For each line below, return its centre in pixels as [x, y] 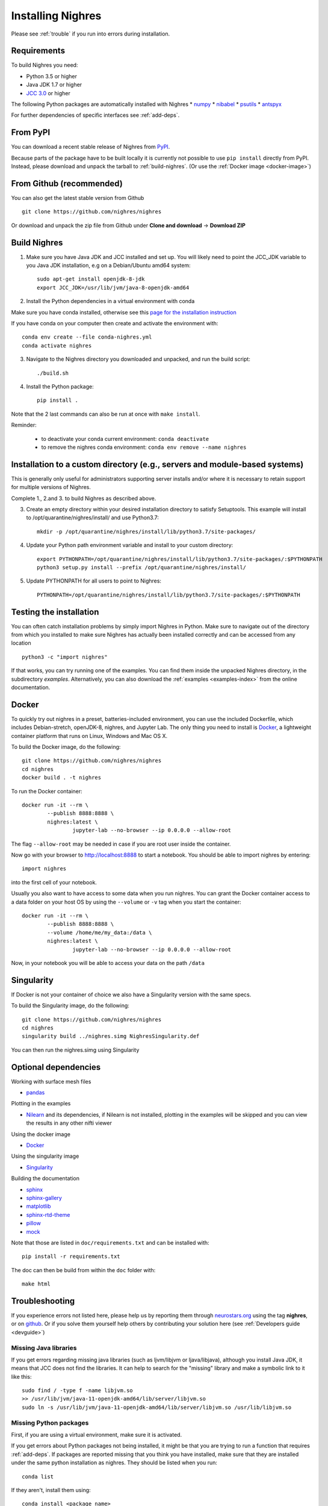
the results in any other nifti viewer [69, 1123]
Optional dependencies [56, 1067]
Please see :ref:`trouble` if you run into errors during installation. [91, 34]
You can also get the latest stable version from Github [78, 198]
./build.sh [53, 373]
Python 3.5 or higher [52, 76]
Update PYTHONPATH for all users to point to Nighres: [94, 581]
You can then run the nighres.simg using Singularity [75, 1050]
